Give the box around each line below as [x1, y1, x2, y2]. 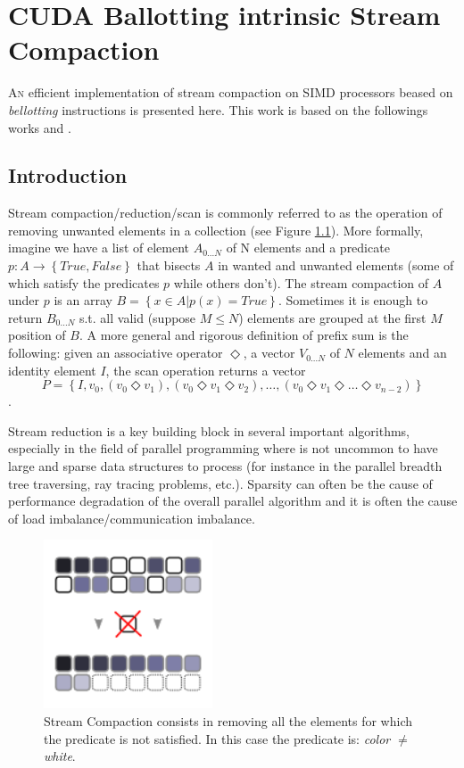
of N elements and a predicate [226, 238, 390, 257]
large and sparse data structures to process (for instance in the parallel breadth [8, 457, 443, 475]
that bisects [137, 256, 201, 275]
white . [44, 747, 76, 765]
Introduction [8, 161, 128, 189]
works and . [8, 118, 71, 136]
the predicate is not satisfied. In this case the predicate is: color [44, 729, 391, 747]
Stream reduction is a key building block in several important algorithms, [8, 421, 410, 440]
